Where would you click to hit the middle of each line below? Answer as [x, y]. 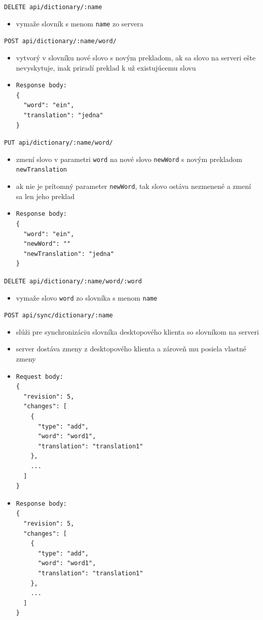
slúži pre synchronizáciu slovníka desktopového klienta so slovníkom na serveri [137, 331]
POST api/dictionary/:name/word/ [60, 41]
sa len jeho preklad [45, 196]
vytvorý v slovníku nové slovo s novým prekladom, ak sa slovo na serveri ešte [136, 57]
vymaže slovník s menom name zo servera [80, 23]
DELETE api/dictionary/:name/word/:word [73, 281]
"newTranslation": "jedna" [69, 254]
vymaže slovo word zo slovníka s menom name [87, 297]
